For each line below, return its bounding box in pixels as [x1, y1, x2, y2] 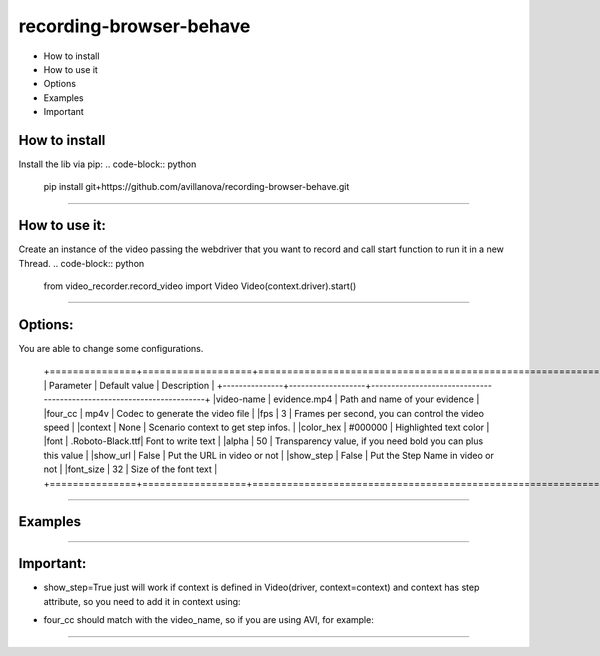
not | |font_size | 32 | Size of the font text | [43, 463, 218, 475]
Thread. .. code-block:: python [18, 257, 145, 269]
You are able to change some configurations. [18, 343, 204, 354]
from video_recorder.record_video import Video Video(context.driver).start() [43, 280, 357, 292]
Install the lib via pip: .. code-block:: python [18, 158, 197, 170]
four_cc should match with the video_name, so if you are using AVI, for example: [43, 614, 374, 626]
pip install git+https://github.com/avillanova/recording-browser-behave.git [43, 181, 350, 193]
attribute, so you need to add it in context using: [43, 595, 241, 607]
